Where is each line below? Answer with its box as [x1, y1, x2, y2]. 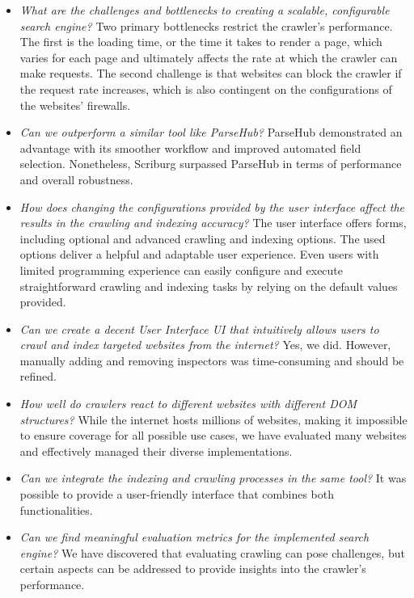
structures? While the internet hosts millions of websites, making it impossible [19, 411, 408, 427]
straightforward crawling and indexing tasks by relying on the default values [19, 277, 398, 294]
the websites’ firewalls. [19, 96, 131, 113]
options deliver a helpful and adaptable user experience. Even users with [19, 246, 379, 263]
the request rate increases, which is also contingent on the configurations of [19, 80, 392, 97]
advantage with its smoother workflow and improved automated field [19, 139, 361, 156]
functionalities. [19, 501, 93, 518]
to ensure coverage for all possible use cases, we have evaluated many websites [19, 427, 407, 444]
